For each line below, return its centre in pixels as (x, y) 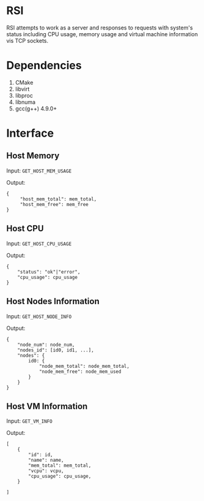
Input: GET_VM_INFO (30, 421)
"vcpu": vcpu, (46, 471)
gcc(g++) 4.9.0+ (36, 109)
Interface (30, 133)
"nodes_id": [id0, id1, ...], (56, 350)
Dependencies (44, 66)
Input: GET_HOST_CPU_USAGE (39, 243)
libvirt (22, 89)
